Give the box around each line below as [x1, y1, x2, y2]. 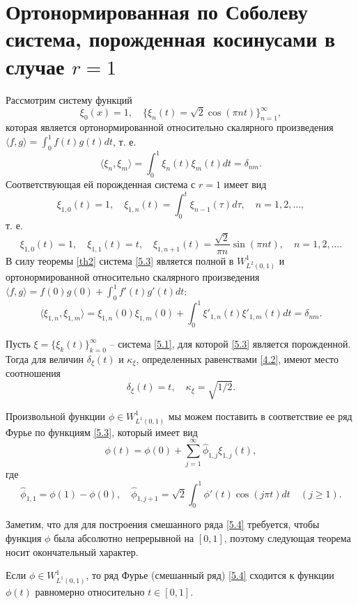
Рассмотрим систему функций [6, 92, 132, 107]
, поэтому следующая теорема [224, 531, 351, 545]
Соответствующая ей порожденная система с [6, 177, 196, 192]
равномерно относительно [35, 584, 145, 598]
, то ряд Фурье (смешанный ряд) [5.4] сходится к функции [86, 568, 334, 582]
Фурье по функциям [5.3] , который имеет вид [6, 424, 198, 439]
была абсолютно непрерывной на [54, 531, 194, 545]
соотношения [6, 366, 61, 380]
